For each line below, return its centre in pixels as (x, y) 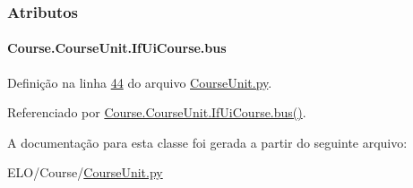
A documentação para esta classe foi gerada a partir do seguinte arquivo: (207, 142)
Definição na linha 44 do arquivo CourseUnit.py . (140, 82)
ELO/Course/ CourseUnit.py (85, 172)
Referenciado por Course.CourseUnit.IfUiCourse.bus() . (157, 112)
